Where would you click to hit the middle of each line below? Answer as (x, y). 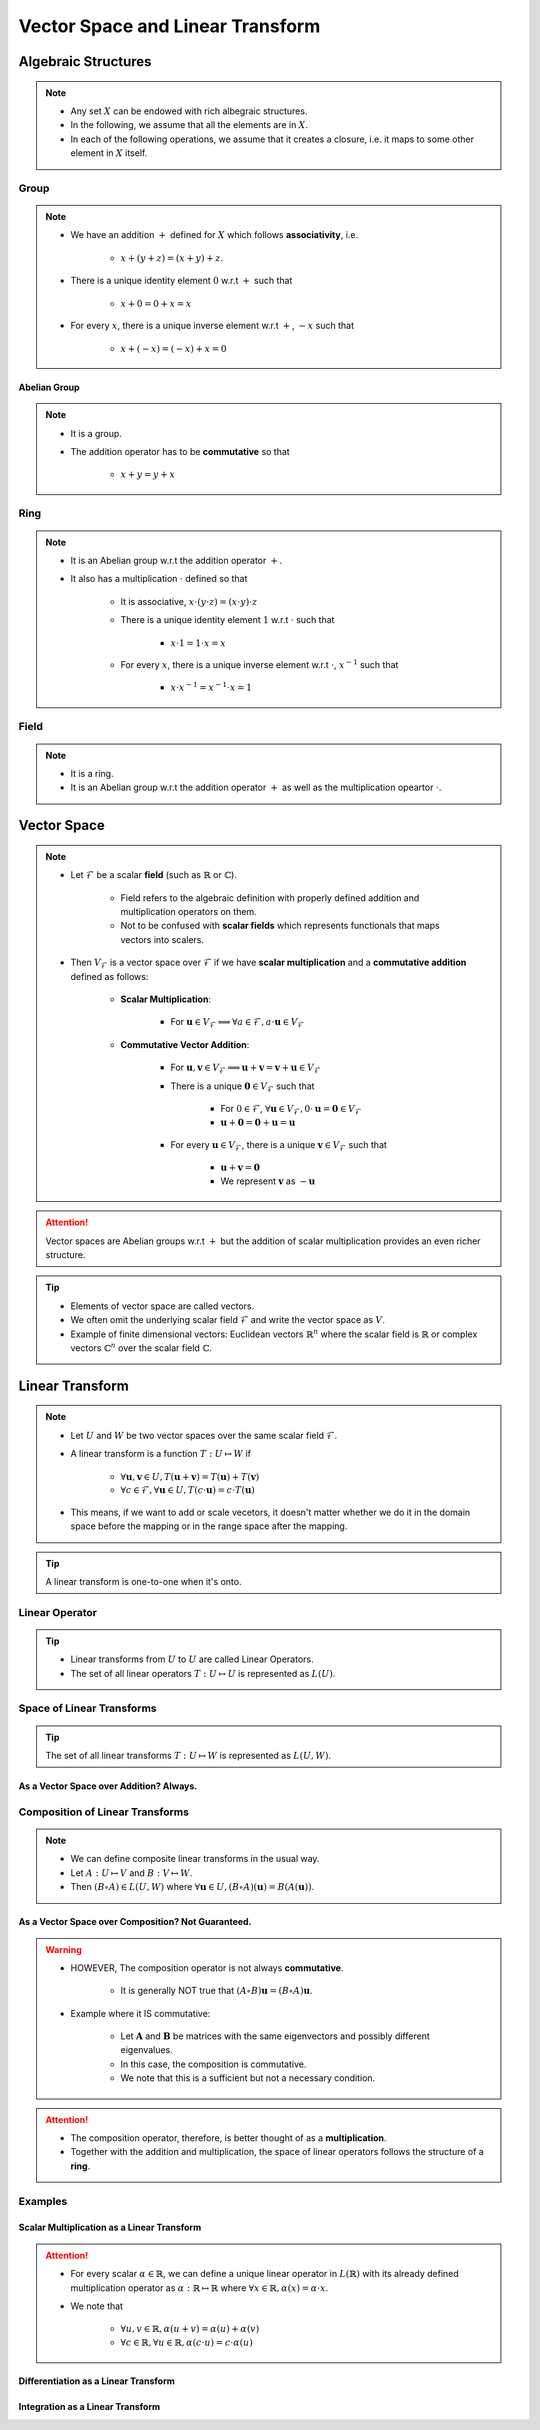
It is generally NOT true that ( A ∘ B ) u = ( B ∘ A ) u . (216, 1991)
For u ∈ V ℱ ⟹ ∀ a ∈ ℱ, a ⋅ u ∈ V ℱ (237, 1023)
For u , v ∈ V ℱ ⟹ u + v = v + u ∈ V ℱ (245, 1068)
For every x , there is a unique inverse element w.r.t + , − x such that (212, 326)
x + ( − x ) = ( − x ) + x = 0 (173, 348)
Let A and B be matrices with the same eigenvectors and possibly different (275, 2036)
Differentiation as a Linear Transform (96, 2381)
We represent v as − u (268, 1181)
